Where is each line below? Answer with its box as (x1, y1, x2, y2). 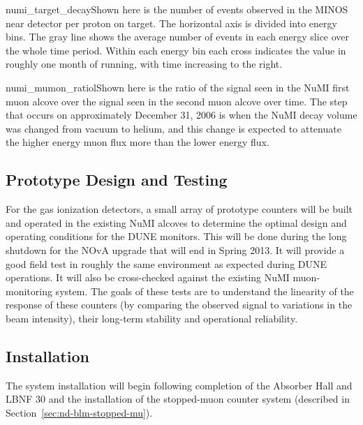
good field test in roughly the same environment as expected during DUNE (6, 256, 327, 271)
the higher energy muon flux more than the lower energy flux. (6, 135, 269, 149)
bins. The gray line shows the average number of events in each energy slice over (6, 29, 350, 44)
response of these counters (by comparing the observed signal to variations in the (6, 297, 353, 312)
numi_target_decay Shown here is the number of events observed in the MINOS (6, 2, 348, 16)
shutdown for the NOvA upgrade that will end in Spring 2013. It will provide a (6, 242, 345, 257)
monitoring (6, 283, 52, 298)
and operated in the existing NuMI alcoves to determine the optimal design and (6, 215, 347, 230)
